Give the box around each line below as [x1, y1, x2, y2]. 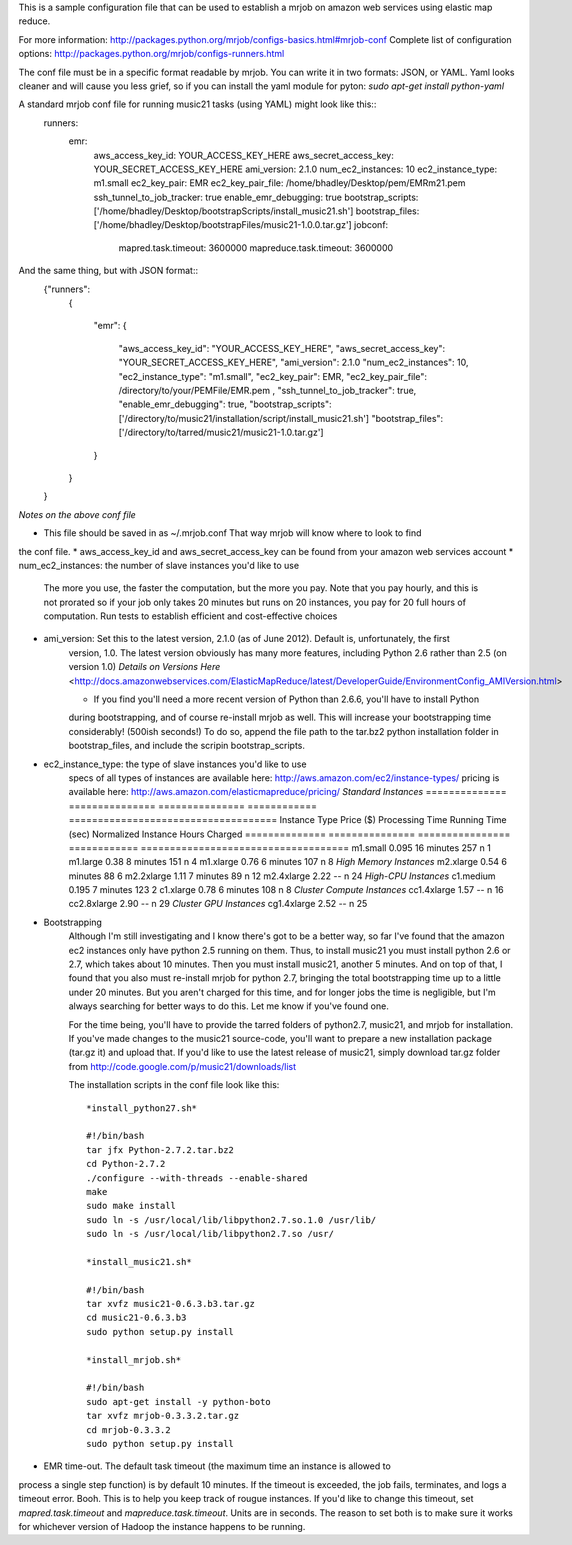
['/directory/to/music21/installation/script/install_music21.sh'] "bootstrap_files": [118, 412, 444, 424]
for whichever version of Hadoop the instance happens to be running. [18, 1520, 306, 1532]
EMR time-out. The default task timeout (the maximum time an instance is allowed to [43, 1460, 392, 1472]
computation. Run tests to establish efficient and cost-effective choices [43, 610, 338, 622]
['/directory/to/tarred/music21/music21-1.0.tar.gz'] [118, 426, 324, 439]
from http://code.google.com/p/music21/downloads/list [68, 1060, 297, 1072]
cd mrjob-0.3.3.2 [86, 1424, 171, 1435]
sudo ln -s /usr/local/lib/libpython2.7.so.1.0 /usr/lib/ [86, 1214, 377, 1225]
